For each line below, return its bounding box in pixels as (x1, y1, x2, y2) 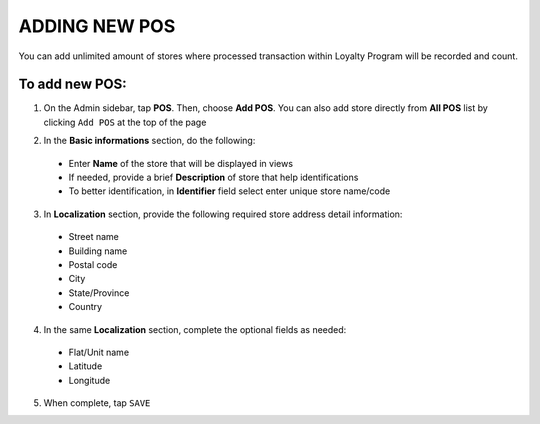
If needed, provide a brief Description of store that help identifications (68, 171, 359, 184)
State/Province (68, 286, 130, 299)
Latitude (68, 360, 103, 372)
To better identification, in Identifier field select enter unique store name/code (68, 185, 391, 197)
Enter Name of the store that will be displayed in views (68, 157, 294, 169)
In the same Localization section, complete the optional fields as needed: (43, 323, 347, 335)
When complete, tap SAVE (43, 397, 151, 409)
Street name (68, 231, 120, 243)
